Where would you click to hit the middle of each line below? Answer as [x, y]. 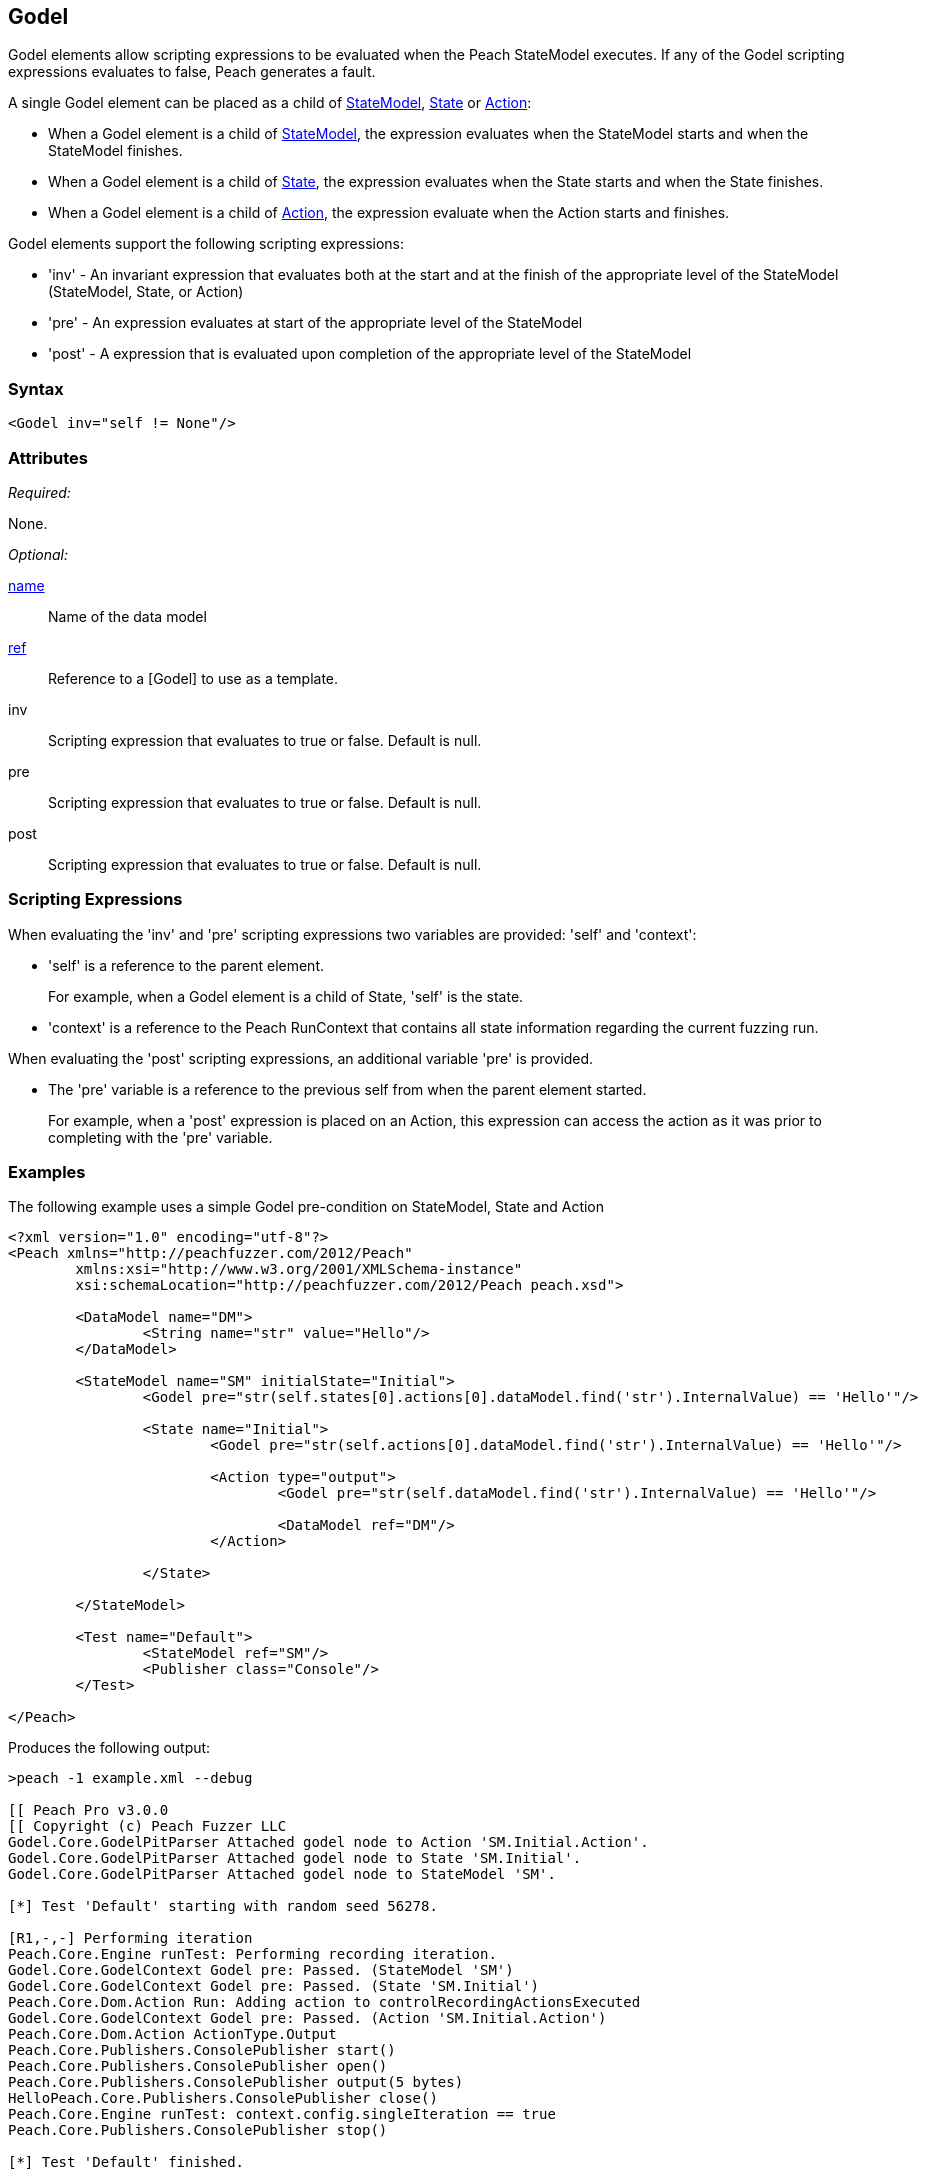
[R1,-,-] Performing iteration [130, 1938]
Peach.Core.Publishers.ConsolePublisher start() [202, 2050]
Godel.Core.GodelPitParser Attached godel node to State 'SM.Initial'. [295, 1858]
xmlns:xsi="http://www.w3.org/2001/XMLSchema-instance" [299, 1269]
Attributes [48, 457]
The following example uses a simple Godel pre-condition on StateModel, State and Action [306, 1207]
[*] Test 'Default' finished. [126, 2162]
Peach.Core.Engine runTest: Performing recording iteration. [252, 1954]
